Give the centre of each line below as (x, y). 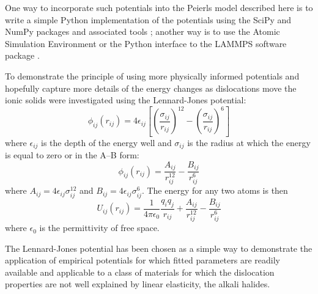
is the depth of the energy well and (106, 142)
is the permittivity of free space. (99, 228)
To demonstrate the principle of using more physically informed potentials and (152, 75)
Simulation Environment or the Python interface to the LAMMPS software (146, 43)
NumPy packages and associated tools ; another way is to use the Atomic (142, 31)
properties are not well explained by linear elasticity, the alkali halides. (138, 284)
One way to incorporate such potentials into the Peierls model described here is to (159, 7)
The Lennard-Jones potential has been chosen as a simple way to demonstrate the (159, 248)
